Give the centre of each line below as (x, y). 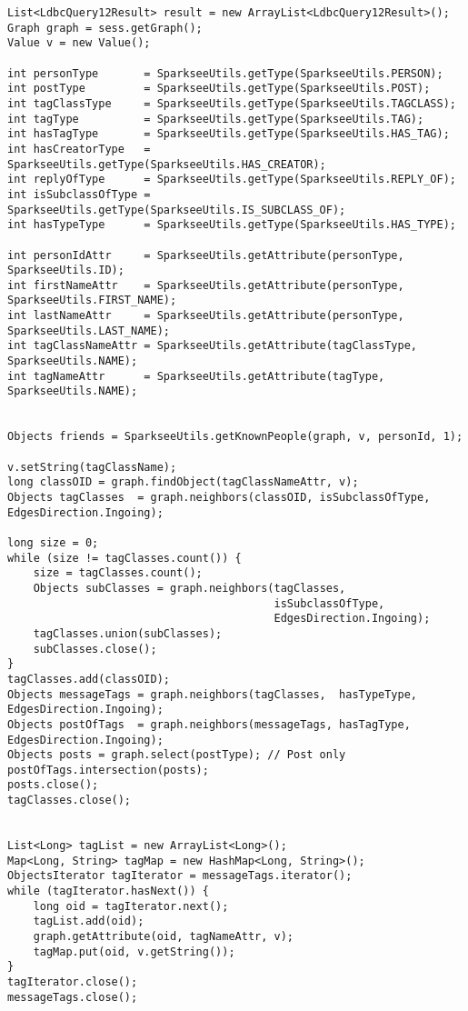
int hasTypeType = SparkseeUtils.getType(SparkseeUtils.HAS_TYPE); (232, 225)
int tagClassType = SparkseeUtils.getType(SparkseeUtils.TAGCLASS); (232, 103)
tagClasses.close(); (70, 801)
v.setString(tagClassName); (92, 467)
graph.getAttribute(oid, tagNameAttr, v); (163, 937)
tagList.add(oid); (89, 921)
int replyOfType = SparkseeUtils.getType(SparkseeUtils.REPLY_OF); (232, 180)
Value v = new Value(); (79, 43)
